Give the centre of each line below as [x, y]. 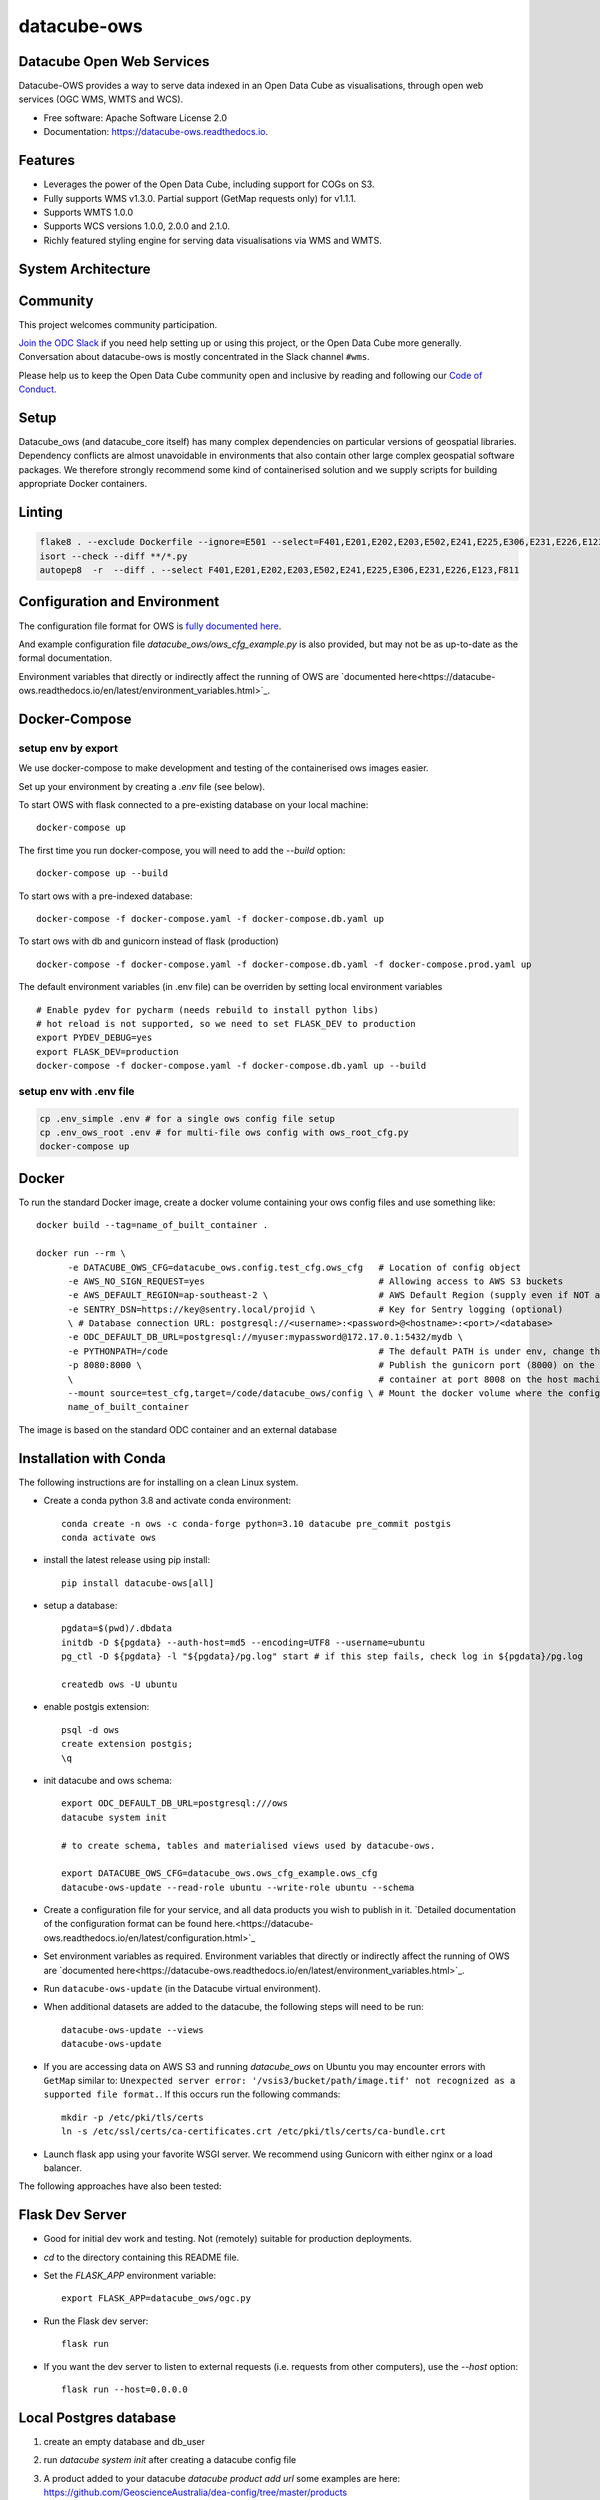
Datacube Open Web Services [114, 61]
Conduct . [37, 389]
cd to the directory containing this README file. [141, 2257]
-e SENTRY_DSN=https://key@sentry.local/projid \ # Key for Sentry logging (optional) [315, 1309]
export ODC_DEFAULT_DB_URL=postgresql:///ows [175, 1803]
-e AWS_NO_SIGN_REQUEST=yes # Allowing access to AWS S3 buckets [315, 1281]
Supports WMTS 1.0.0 [88, 212]
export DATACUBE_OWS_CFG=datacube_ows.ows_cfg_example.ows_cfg [219, 1873]
